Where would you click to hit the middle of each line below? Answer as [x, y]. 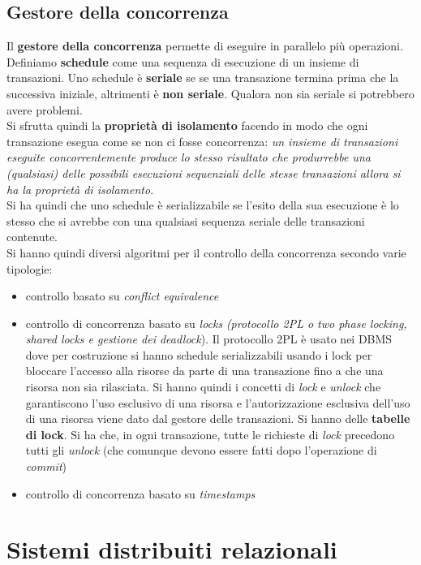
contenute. [32, 237]
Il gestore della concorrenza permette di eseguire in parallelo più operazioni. [205, 46]
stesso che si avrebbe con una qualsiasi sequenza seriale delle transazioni [186, 220]
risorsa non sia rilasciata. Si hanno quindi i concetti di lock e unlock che [203, 387]
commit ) [46, 466]
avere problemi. [45, 109]
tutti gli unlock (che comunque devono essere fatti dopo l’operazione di [201, 450]
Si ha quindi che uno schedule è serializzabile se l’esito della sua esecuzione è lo [203, 205]
